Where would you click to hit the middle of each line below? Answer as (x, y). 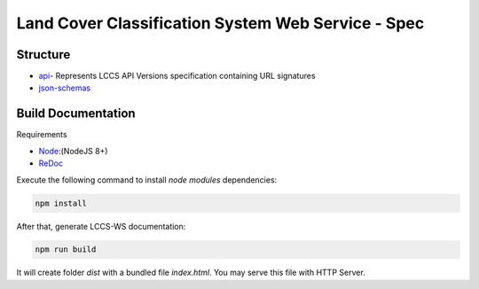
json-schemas (65, 88)
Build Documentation (76, 114)
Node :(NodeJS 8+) (73, 151)
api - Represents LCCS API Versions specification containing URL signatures (177, 76)
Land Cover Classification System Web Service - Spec (220, 23)
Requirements (42, 135)
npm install (61, 203)
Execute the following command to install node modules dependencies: (147, 180)
